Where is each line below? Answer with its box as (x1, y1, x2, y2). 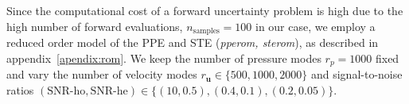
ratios (6, 81, 34, 98)
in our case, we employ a (255, 17, 376, 34)
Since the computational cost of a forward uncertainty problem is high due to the (6, 2, 403, 18)
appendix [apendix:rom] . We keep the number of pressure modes (6, 49, 321, 66)
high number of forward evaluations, (6, 17, 183, 34)
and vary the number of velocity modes (6, 66, 197, 83)
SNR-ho (47, 85, 86, 97)
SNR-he (90, 85, 128, 97)
